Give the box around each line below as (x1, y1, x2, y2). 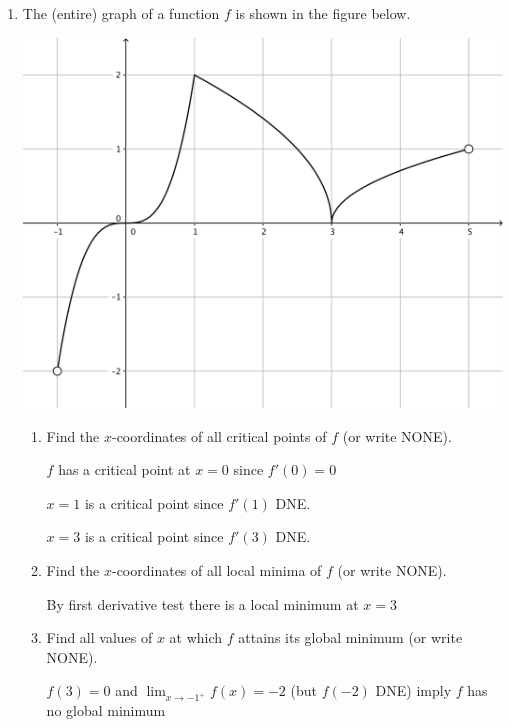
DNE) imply (375, 680, 452, 701)
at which (169, 627, 223, 648)
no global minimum (46, 700, 166, 721)
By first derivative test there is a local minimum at (46, 593, 359, 614)
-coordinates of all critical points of (111, 425, 327, 446)
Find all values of (46, 627, 153, 648)
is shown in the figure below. (235, 3, 411, 23)
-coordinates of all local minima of (111, 560, 322, 581)
